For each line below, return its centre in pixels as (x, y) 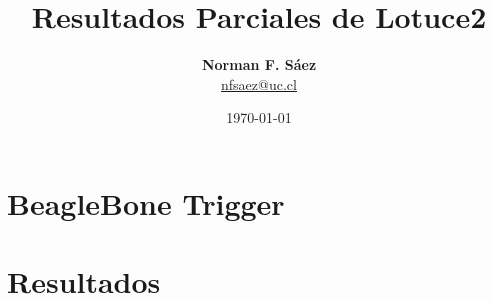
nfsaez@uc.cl (259, 83)
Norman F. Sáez (259, 64)
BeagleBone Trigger (146, 202)
